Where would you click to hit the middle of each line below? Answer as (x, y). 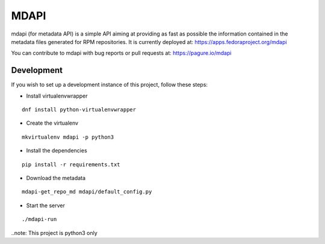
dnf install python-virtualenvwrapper (79, 110)
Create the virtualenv (52, 123)
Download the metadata (56, 178)
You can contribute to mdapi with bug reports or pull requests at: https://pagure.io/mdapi (121, 53)
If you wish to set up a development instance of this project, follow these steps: (109, 85)
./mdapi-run (39, 219)
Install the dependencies (57, 151)
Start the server (46, 205)
